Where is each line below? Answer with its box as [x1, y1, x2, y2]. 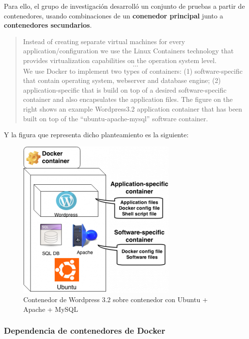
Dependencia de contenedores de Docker [4, 324, 165, 337]
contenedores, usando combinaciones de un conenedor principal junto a [4, 10, 223, 20]
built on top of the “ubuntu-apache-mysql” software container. [23, 113, 208, 123]
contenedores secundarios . [4, 20, 92, 30]
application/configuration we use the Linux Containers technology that [23, 46, 234, 56]
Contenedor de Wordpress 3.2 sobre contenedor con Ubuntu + [23, 294, 208, 305]
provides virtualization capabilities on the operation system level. [23, 55, 217, 65]
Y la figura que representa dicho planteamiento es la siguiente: [4, 129, 189, 140]
